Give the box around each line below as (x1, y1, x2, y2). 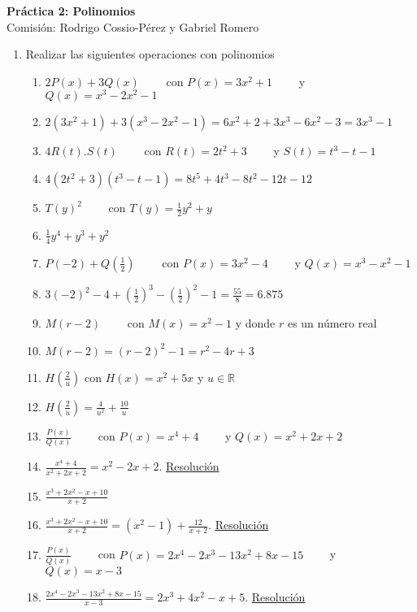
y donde (235, 315, 276, 332)
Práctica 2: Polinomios (7, 2, 136, 19)
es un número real (287, 315, 377, 332)
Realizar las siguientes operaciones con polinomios (25, 46, 275, 63)
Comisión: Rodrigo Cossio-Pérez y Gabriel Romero (7, 18, 259, 35)
